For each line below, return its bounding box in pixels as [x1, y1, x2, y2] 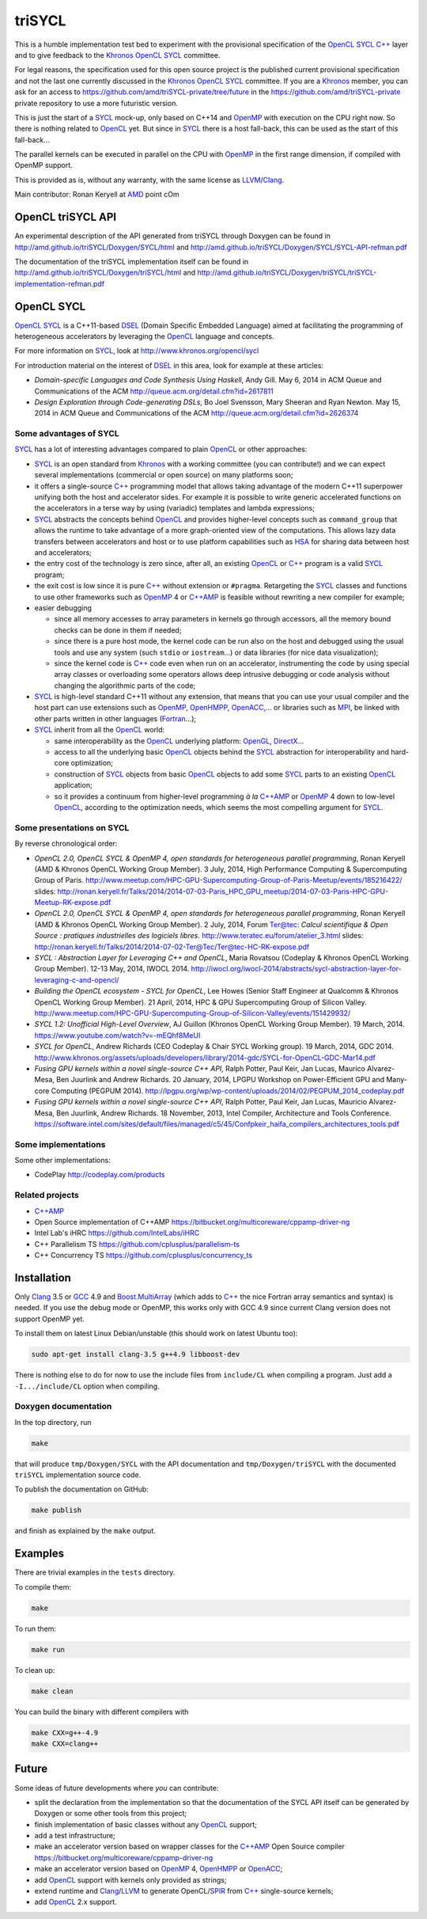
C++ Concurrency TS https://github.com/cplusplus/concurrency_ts [34, 1251, 253, 1260]
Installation [14, 1271, 71, 1284]
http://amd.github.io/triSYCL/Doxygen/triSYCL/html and [14, 268, 196, 277]
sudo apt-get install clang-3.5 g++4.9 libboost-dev [31, 1350, 240, 1359]
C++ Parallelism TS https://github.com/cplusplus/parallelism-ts [34, 1239, 240, 1248]
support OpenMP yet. [14, 1314, 85, 1324]
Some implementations [14, 1138, 106, 1149]
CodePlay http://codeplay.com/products [34, 1170, 165, 1180]
